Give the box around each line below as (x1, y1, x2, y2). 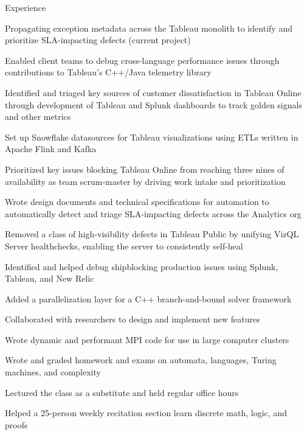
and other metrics (5, 110, 71, 123)
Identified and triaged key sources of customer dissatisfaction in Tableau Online (5, 86, 302, 99)
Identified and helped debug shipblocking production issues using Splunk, (5, 260, 278, 273)
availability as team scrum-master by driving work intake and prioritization (5, 175, 286, 187)
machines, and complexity (5, 366, 101, 378)
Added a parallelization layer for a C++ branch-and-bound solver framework (5, 292, 292, 305)
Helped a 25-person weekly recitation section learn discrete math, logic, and (5, 406, 287, 419)
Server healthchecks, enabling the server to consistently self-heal (5, 239, 243, 252)
